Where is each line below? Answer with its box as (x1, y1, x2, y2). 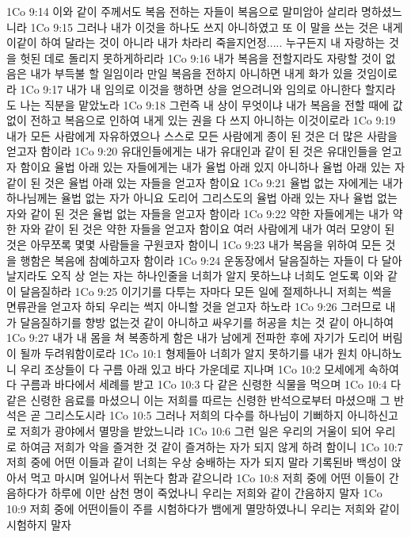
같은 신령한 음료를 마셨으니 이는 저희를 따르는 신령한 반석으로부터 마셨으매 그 (6, 391, 390, 408)
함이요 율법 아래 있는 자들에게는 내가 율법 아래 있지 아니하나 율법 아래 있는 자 (20, 158, 405, 175)
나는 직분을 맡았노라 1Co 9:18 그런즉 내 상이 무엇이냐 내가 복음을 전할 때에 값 (20, 96, 403, 113)
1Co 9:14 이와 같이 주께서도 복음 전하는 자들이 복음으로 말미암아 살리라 (6, 3, 358, 19)
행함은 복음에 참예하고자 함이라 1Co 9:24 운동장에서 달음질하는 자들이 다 (20, 251, 379, 268)
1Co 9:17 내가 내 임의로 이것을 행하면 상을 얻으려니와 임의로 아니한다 (20, 80, 362, 97)
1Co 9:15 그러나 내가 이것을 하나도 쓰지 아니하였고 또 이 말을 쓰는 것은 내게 (30, 18, 403, 35)
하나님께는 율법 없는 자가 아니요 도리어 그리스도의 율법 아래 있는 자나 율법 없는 (6, 190, 398, 206)
